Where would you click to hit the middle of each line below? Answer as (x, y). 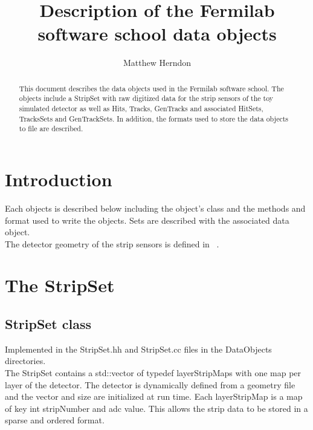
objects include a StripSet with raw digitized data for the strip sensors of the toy (146, 98)
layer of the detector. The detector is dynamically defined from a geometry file (150, 384)
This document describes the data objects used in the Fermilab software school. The (151, 88)
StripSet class (48, 324)
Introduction (59, 179)
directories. (25, 361)
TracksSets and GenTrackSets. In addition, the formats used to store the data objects (154, 118)
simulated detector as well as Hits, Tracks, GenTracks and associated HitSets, (141, 109)
